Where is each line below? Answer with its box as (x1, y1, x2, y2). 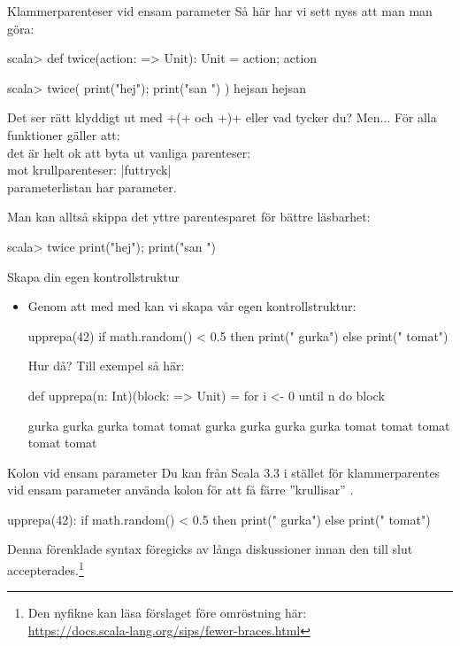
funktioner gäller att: (7, 125, 120, 144)
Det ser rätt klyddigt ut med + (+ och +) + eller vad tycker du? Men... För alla (7, 108, 437, 127)
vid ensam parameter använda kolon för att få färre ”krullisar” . (7, 480, 354, 499)
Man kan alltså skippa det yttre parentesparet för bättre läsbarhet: (7, 207, 371, 226)
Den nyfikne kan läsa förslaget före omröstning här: (27, 603, 307, 622)
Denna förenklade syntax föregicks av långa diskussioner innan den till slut (7, 540, 413, 558)
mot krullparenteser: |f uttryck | (7, 160, 172, 179)
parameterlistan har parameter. (7, 177, 177, 196)
